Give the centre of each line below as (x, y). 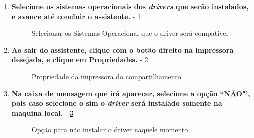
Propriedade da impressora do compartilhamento (106, 76)
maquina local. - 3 (42, 113)
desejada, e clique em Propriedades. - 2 (80, 60)
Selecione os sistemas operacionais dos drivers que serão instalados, (130, 6)
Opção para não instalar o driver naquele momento (110, 130)
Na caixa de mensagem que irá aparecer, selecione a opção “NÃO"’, (131, 93)
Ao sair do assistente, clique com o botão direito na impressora (123, 50)
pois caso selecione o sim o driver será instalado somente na (117, 103)
